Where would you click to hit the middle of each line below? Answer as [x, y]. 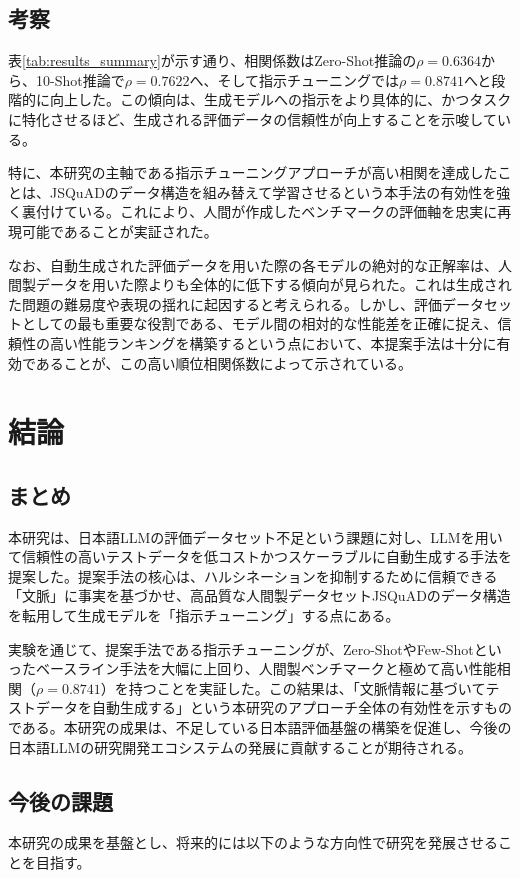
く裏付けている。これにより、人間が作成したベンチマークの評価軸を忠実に [253, 211]
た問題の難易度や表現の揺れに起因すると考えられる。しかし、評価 [225, 303]
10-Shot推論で [80, 79]
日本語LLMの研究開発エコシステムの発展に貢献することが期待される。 [240, 746]
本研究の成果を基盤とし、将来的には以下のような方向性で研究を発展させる [253, 842]
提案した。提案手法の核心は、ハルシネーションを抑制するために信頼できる [253, 575]
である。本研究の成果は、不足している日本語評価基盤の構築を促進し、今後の [260, 727]
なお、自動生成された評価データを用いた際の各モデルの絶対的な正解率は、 [253, 264]
